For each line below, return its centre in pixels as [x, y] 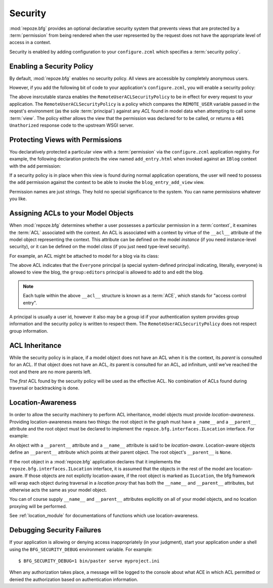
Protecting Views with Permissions [66, 140]
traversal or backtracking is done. [44, 388]
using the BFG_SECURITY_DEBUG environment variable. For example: [81, 549]
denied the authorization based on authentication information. [74, 579]
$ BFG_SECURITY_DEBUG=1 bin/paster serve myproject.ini [89, 561]
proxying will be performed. [38, 506]
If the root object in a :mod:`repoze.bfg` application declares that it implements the [95, 461]
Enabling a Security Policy [51, 66]
